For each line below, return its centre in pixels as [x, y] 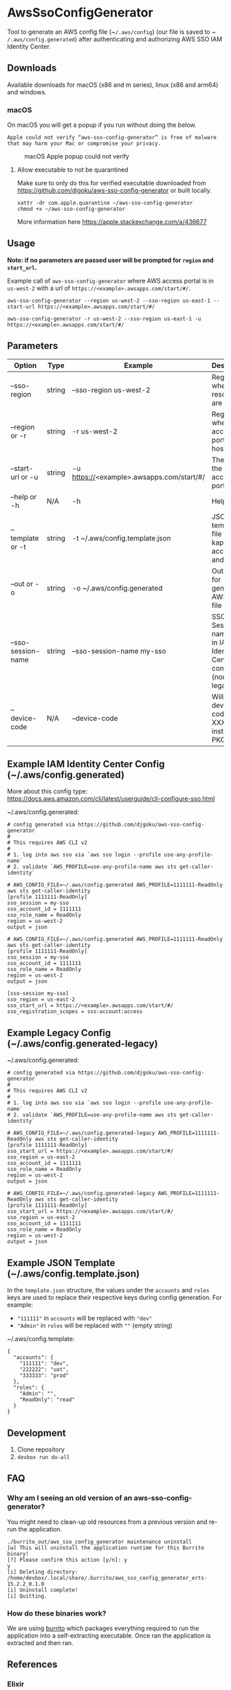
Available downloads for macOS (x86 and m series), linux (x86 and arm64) [113, 85]
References [32, 1665]
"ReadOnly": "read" [47, 1400]
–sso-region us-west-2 [111, 389]
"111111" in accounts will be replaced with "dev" [85, 1319]
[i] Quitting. [27, 1596]
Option [25, 365]
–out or [22, 584]
